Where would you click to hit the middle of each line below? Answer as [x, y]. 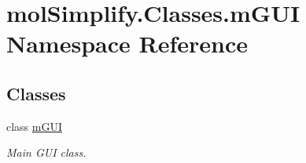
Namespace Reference [127, 43]
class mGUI [35, 126]
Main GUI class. [46, 152]
